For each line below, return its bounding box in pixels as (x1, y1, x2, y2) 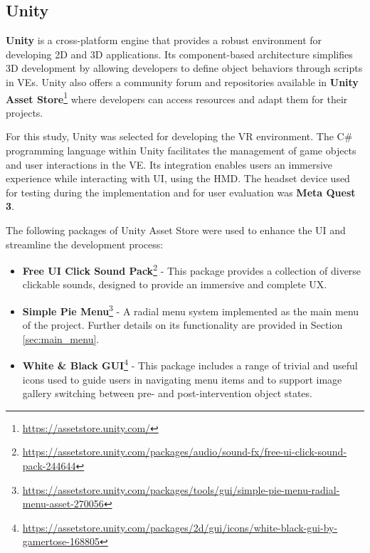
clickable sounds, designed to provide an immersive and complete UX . (22, 277, 327, 292)
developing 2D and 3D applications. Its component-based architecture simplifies (6, 46, 353, 61)
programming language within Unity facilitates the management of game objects (6, 143, 356, 158)
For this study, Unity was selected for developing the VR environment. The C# (6, 129, 353, 144)
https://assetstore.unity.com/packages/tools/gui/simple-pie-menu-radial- (22, 482, 340, 497)
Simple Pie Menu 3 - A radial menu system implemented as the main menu (22, 302, 359, 318)
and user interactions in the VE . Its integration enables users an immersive (6, 157, 333, 172)
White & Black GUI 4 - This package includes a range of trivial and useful (22, 356, 358, 373)
